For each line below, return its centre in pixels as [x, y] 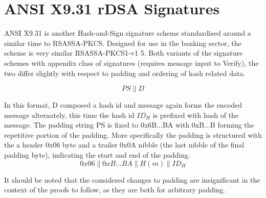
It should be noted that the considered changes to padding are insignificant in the [132, 179]
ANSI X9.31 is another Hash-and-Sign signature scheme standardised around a [128, 33]
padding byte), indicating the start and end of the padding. [97, 155]
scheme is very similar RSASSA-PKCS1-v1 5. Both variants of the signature [124, 53]
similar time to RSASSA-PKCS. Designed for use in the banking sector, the [123, 43]
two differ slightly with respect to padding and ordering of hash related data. [125, 73]
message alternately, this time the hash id [69, 115]
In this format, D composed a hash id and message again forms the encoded [123, 105]
